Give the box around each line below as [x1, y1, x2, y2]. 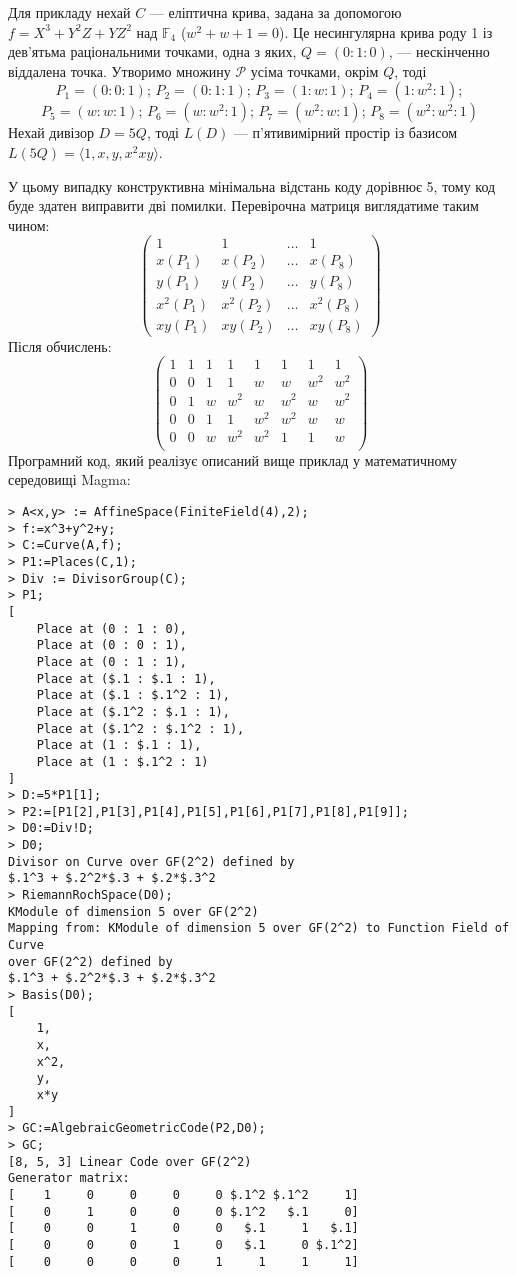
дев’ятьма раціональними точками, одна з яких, [8, 41, 297, 62]
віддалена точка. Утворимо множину [8, 60, 231, 81]
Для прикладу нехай [8, 2, 131, 22]
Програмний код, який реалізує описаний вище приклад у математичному [8, 449, 458, 470]
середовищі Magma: [8, 469, 131, 490]
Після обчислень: [8, 335, 112, 356]
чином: [8, 214, 50, 235]
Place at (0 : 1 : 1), [36, 654, 187, 669]
